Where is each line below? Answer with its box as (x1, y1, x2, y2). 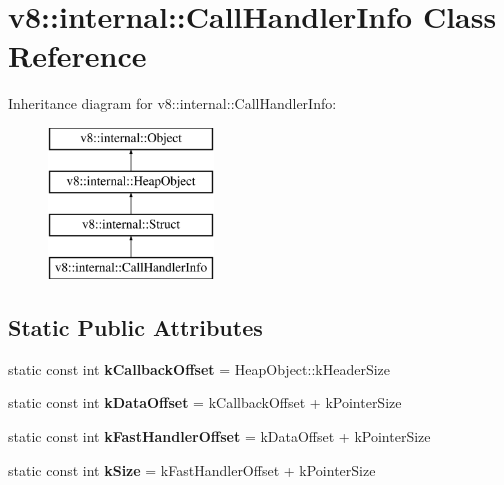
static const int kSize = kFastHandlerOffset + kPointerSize (8, 459, 376, 480)
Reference (8, 35, 147, 76)
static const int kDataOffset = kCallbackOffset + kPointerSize (8, 392, 402, 413)
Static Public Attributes (8, 312, 263, 343)
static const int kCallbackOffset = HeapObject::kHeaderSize (8, 358, 390, 379)
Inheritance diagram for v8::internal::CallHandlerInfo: (8, 93, 337, 114)
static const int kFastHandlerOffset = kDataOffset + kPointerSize (8, 426, 431, 447)
